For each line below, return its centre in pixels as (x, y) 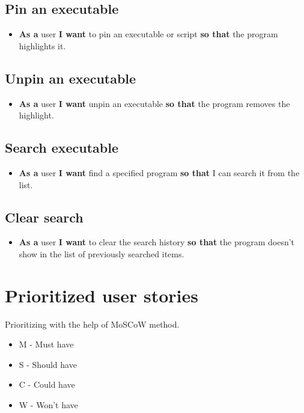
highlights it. (42, 45)
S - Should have (48, 364)
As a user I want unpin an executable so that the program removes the (154, 103)
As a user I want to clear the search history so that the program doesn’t (157, 242)
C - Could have (47, 384)
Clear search (44, 217)
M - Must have (46, 344)
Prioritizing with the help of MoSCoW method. (92, 324)
